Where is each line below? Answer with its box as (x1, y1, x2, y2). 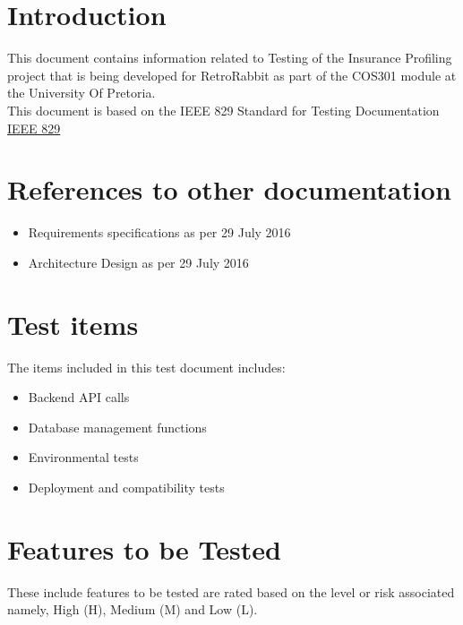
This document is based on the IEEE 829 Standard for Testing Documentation (7, 100, 440, 119)
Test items (7, 305, 139, 342)
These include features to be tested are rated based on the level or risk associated (7, 582, 455, 601)
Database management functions (28, 417, 207, 436)
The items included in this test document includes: (7, 357, 286, 376)
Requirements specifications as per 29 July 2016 (28, 223, 291, 242)
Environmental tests (28, 448, 139, 467)
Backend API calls (28, 388, 130, 407)
